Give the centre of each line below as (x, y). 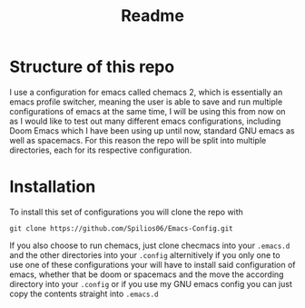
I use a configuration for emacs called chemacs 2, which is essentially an (146, 92)
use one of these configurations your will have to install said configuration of (153, 264)
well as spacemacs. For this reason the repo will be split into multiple (138, 140)
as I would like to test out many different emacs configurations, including (145, 121)
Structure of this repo (92, 67)
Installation (53, 187)
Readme (152, 16)
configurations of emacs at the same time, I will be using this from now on (148, 111)
